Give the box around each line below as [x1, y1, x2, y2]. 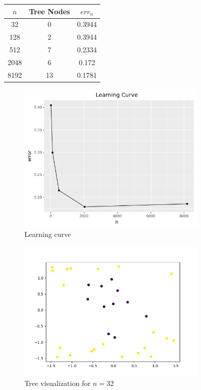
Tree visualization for [24, 377, 91, 388]
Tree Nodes [29, 6, 70, 16]
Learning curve [24, 229, 71, 239]
